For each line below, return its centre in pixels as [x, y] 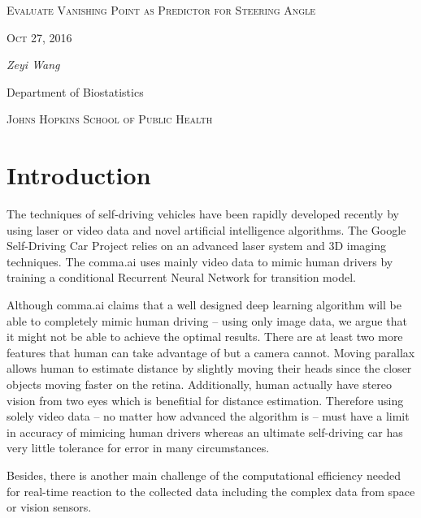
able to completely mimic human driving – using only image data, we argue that [207, 320]
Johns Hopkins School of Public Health [110, 119]
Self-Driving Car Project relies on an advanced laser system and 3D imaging [196, 246]
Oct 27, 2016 [39, 37]
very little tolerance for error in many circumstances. [138, 448]
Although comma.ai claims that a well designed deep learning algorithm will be [204, 305]
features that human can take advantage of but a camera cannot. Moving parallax [211, 352]
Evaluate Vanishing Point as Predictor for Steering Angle [161, 10]
